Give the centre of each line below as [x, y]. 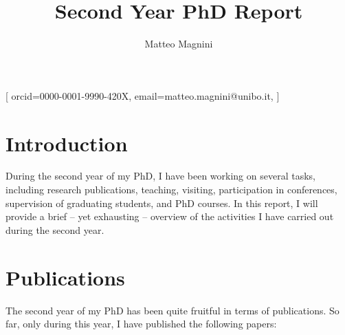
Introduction [67, 143]
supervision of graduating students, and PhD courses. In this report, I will [162, 203]
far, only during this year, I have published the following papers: [141, 324]
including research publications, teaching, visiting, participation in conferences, [171, 190]
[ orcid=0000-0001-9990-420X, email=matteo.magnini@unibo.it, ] [143, 95]
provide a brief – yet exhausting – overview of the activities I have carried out [170, 216]
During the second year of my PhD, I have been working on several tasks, [160, 176]
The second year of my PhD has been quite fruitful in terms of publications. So [172, 310]
